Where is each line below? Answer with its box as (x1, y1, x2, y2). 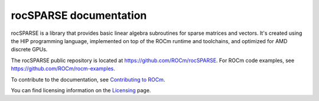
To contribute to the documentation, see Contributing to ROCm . (11, 76, 165, 83)
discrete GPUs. (11, 46, 48, 53)
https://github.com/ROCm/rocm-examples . (11, 65, 115, 72)
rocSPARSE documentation (11, 9, 147, 22)
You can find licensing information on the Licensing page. (11, 86, 151, 94)
